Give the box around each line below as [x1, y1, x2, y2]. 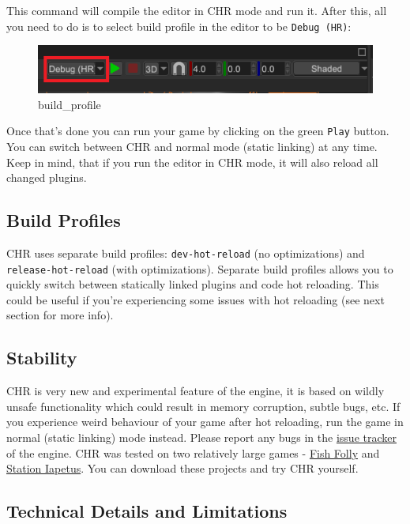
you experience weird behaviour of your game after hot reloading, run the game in [6, 413, 404, 430]
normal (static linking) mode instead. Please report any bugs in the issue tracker [6, 429, 397, 446]
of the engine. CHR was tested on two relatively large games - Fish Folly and [6, 444, 380, 461]
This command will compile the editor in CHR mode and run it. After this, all [6, 2, 387, 18]
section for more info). [6, 307, 114, 323]
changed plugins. [6, 169, 87, 186]
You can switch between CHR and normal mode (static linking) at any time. [6, 138, 378, 154]
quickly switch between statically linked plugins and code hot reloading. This [6, 276, 379, 292]
